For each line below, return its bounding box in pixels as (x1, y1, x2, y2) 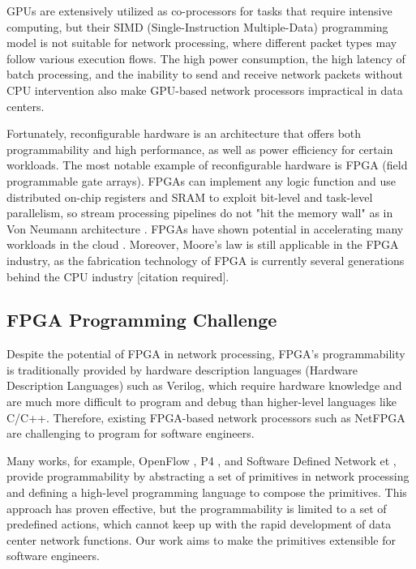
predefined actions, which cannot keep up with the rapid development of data (6, 516, 392, 533)
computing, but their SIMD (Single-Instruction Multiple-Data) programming (6, 18, 388, 35)
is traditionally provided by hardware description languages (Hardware (6, 361, 358, 378)
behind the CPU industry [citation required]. (6, 267, 229, 284)
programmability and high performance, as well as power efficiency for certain (6, 140, 393, 157)
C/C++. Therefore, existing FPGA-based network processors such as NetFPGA (6, 409, 405, 426)
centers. (6, 97, 45, 114)
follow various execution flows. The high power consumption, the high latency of (6, 49, 405, 66)
